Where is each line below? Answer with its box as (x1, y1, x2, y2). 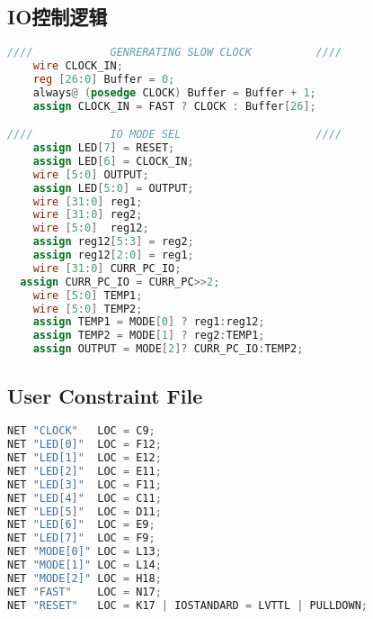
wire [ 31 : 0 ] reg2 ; (32, 208, 143, 222)
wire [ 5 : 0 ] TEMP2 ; (32, 302, 143, 315)
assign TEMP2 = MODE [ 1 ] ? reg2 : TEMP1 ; (32, 329, 265, 342)
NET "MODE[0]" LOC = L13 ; (7, 545, 162, 559)
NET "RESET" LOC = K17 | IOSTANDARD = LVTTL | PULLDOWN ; (7, 598, 369, 612)
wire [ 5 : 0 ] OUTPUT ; (32, 168, 149, 181)
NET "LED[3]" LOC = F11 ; (7, 478, 162, 491)
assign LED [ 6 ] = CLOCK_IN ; (32, 154, 194, 168)
